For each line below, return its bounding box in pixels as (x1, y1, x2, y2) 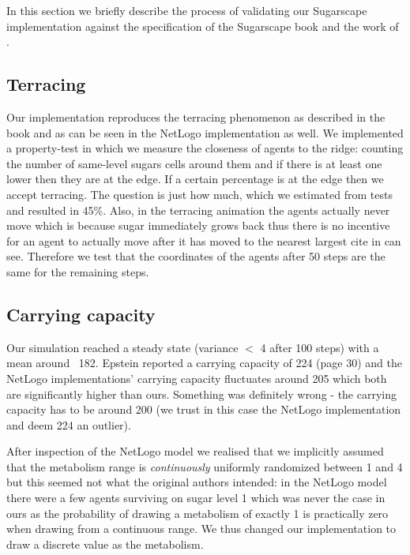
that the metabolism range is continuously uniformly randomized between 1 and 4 (6, 458, 403, 474)
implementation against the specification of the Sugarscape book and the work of (6, 17, 399, 34)
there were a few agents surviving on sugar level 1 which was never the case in (6, 489, 386, 506)
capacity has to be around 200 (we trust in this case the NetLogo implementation (6, 401, 401, 418)
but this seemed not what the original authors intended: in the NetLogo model (6, 474, 387, 490)
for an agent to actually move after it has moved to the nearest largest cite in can (6, 232, 401, 249)
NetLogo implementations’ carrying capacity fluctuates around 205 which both (6, 369, 387, 386)
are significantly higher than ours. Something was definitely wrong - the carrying (6, 385, 397, 402)
